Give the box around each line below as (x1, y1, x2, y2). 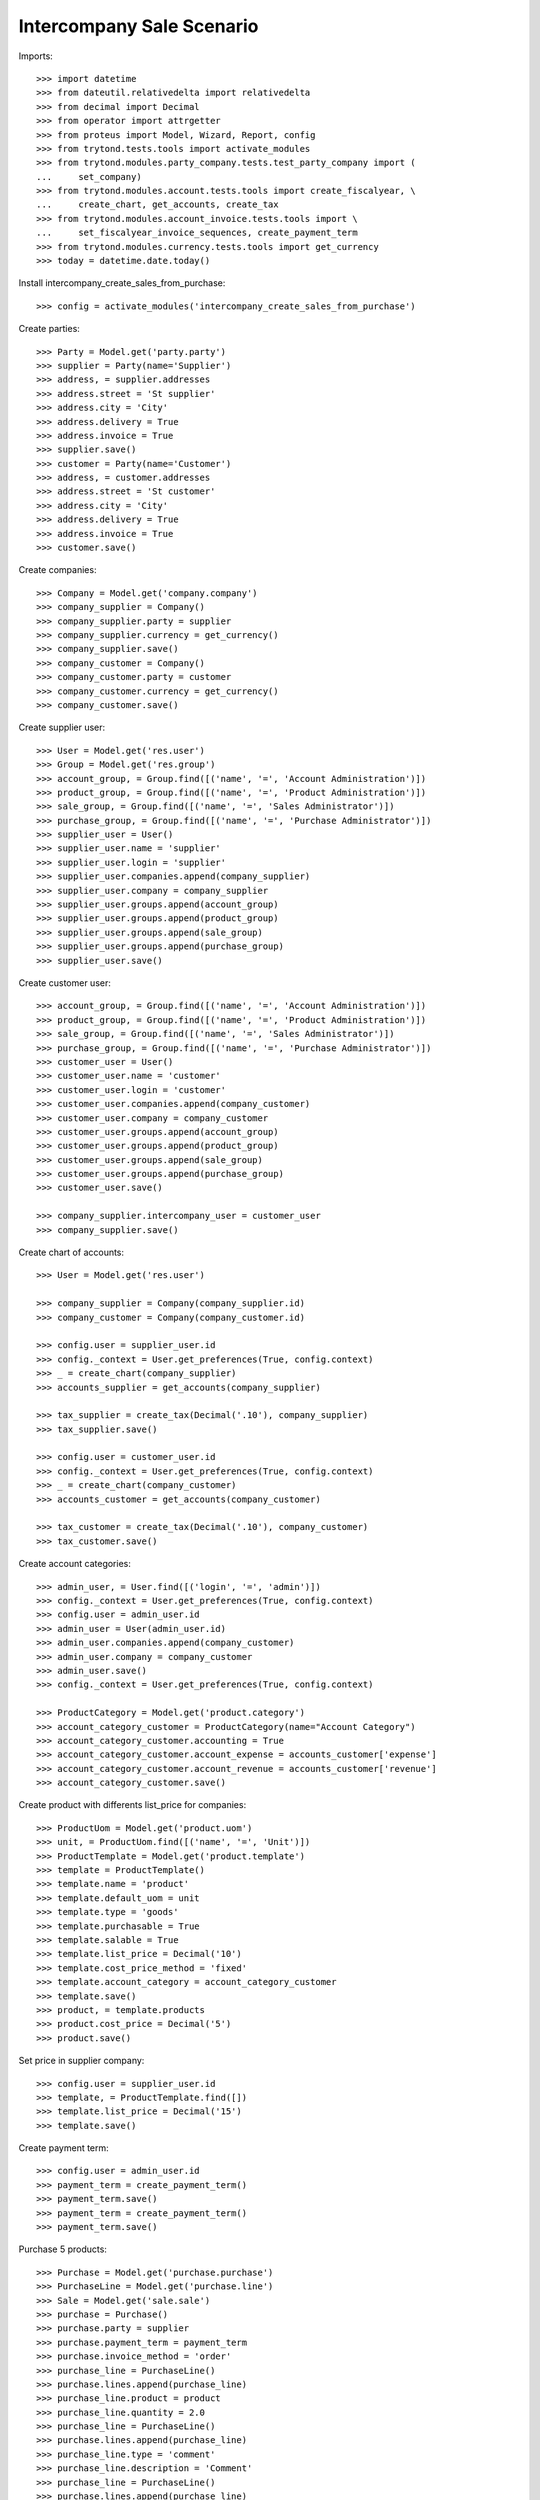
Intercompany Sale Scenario (18, 15, 259, 37)
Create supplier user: (18, 721, 106, 734)
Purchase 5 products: (18, 2243, 107, 2255)
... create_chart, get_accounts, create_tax (36, 199, 279, 210)
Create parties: (18, 323, 80, 335)
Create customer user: (18, 976, 112, 989)
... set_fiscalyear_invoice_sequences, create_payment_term (36, 227, 359, 239)
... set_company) (36, 171, 142, 182)
